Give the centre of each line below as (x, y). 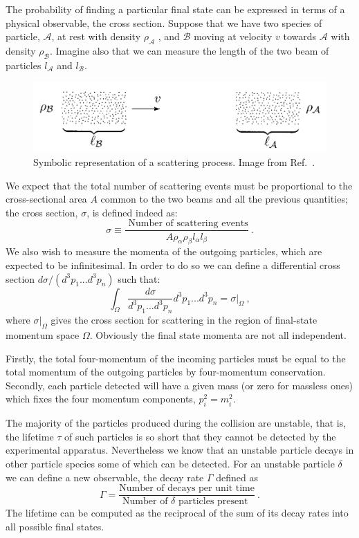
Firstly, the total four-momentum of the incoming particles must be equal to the (176, 358)
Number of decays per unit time (187, 489)
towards (300, 36)
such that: (139, 278)
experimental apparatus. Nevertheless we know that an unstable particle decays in (180, 450)
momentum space (43, 335)
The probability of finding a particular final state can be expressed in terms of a (175, 9)
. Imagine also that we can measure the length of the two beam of (189, 50)
